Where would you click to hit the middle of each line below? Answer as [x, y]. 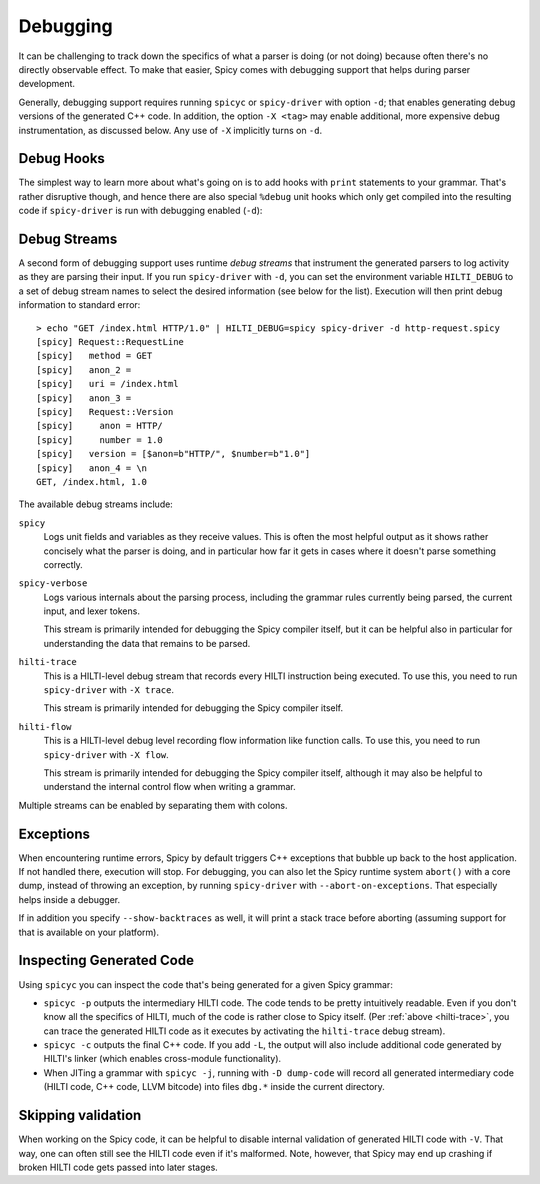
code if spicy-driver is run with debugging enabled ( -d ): [140, 211]
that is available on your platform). [89, 932]
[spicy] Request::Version [105, 411]
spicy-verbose [53, 583]
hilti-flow [45, 726]
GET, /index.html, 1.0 [92, 481]
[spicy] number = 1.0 [100, 439]
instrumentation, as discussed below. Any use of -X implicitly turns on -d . [170, 130]
